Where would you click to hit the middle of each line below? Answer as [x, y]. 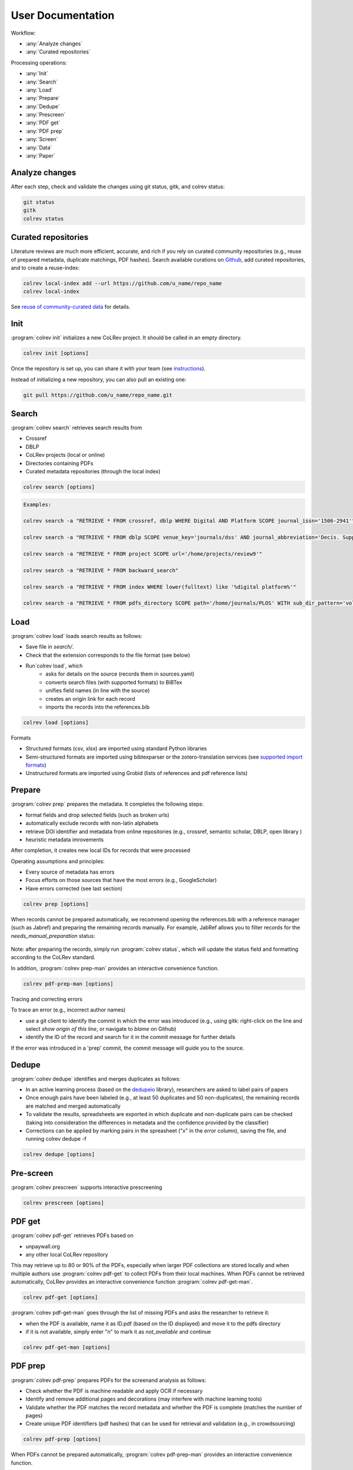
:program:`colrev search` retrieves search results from [76, 428]
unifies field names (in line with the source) [98, 690]
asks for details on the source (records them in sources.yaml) [120, 674]
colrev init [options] [56, 353]
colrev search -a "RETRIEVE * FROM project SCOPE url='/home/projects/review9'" [143, 554]
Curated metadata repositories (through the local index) [93, 472]
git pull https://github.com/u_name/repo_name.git [98, 395]
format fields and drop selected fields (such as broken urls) [98, 815]
